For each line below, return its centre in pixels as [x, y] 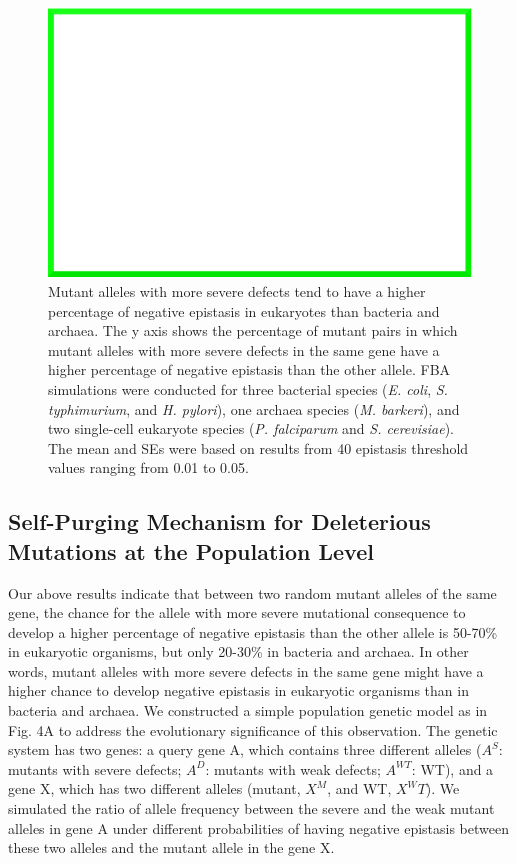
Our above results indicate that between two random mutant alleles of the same [252, 592]
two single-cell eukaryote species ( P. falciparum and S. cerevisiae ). [251, 428]
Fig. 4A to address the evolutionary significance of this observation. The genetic [253, 729]
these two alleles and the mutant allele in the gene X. [171, 847]
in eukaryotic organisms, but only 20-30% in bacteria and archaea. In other [238, 651]
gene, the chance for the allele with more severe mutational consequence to [237, 612]
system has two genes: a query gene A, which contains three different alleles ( [245, 749]
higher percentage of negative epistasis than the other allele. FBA [249, 369]
